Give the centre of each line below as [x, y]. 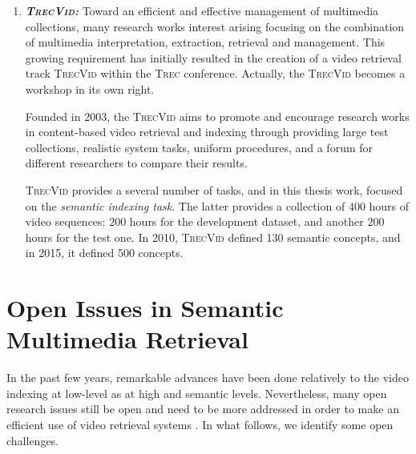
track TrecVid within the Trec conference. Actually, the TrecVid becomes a [215, 73]
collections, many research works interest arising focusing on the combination [215, 26]
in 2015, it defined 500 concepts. [104, 253]
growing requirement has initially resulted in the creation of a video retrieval [213, 57]
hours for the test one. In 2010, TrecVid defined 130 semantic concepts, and [213, 237]
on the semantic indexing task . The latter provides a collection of [185, 205]
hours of [389, 205]
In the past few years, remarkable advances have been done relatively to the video [208, 378]
